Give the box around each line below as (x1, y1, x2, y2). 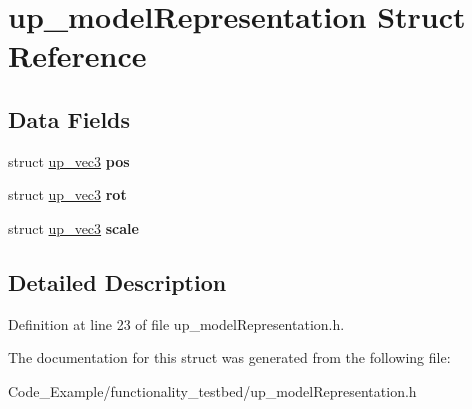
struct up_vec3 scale (8, 217, 139, 238)
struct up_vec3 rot (8, 184, 127, 205)
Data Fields (8, 103, 131, 134)
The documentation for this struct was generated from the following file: (8, 347, 451, 368)
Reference (8, 35, 147, 76)
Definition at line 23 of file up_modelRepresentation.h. (8, 313, 345, 334)
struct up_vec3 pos (8, 150, 130, 171)
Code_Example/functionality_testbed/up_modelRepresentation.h (8, 380, 417, 401)
